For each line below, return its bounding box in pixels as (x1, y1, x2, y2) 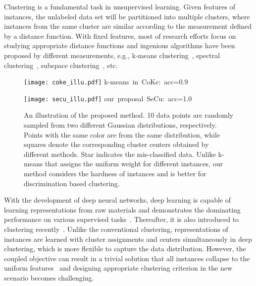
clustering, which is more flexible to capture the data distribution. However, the (4, 243, 246, 254)
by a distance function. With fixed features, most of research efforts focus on (4, 30, 236, 41)
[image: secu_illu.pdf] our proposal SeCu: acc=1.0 (24, 93, 192, 103)
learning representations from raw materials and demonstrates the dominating (4, 204, 241, 214)
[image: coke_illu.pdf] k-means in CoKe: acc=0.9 (24, 76, 188, 87)
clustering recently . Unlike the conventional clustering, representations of (4, 224, 228, 234)
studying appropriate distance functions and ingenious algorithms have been (4, 40, 235, 51)
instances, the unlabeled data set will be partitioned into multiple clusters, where (4, 11, 250, 21)
